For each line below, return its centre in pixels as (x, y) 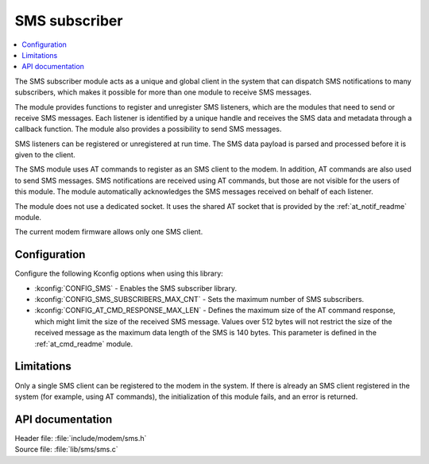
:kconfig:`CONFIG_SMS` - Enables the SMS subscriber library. (136, 288)
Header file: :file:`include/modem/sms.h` (81, 438)
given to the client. (45, 155)
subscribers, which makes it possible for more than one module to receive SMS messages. (163, 92)
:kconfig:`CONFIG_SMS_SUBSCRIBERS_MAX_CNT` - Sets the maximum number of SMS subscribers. (199, 300)
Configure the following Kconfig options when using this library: (119, 273)
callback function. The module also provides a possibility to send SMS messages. (148, 129)
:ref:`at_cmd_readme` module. (84, 344)
